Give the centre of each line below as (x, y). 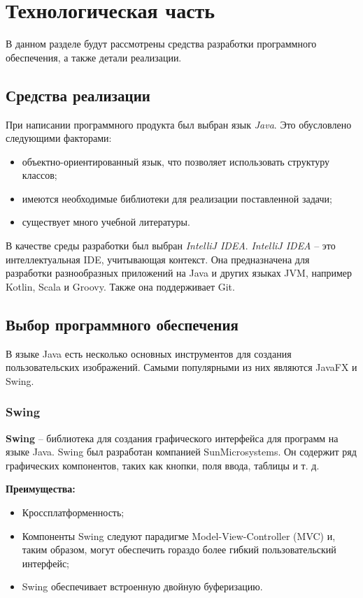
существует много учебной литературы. (106, 222)
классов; (40, 175)
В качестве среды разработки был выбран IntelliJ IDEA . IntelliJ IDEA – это (171, 246)
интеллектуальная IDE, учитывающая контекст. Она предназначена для (158, 259)
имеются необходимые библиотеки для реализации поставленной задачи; (177, 198)
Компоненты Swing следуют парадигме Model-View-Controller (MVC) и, (179, 535)
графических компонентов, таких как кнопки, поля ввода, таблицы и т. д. (163, 465)
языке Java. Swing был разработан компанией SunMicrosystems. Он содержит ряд (181, 452)
